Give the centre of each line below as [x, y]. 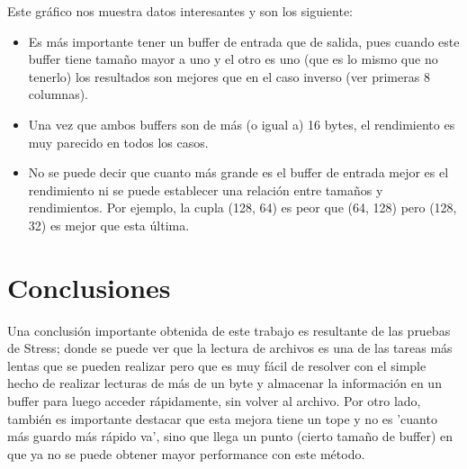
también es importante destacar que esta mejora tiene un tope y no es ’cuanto [222, 418]
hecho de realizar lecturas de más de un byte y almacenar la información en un [225, 383]
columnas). [58, 94]
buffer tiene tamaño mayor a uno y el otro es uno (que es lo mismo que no [233, 59]
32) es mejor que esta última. [109, 225]
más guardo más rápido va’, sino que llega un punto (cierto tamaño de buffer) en [230, 436]
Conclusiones [89, 287]
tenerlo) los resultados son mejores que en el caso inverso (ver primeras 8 [229, 76]
